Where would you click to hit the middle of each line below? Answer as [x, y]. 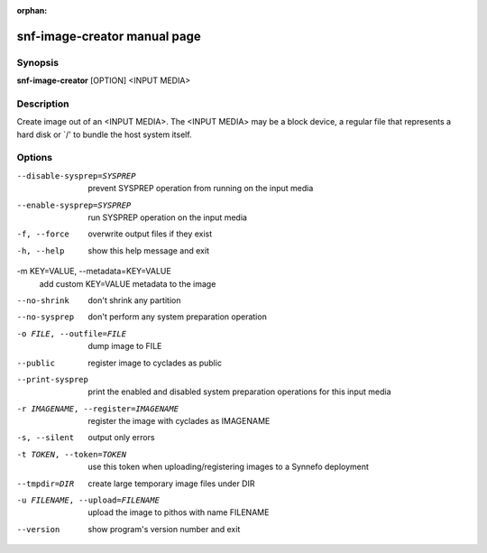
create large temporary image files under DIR [171, 484]
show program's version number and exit [164, 529]
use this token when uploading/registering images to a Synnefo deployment [229, 467]
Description [43, 104]
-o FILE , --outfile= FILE [71, 333]
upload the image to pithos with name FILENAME [179, 512]
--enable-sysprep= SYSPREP [74, 205]
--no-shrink [43, 300]
